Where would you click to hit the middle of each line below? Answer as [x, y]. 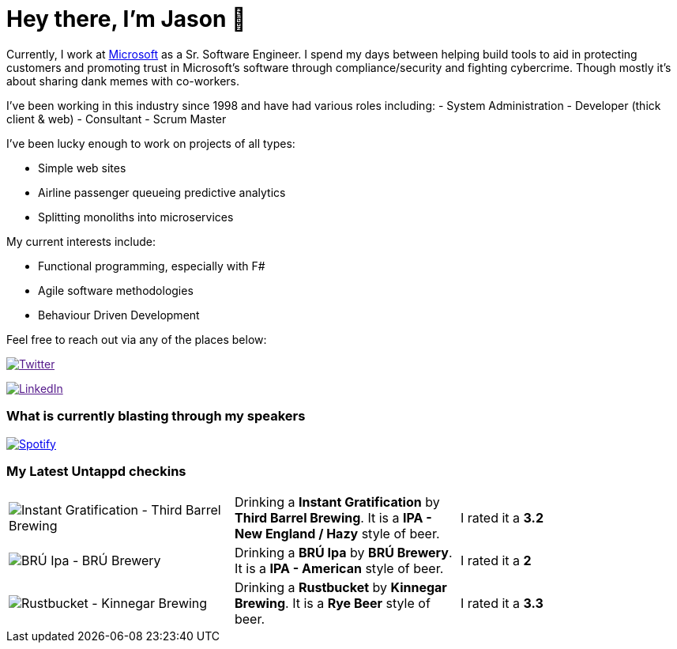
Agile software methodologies [116, 290]
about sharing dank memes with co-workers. [123, 81]
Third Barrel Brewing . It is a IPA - [333, 518]
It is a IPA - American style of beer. [339, 569]
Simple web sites [82, 168]
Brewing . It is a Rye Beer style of [332, 604]
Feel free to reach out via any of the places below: [137, 339]
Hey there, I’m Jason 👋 [126, 19]
